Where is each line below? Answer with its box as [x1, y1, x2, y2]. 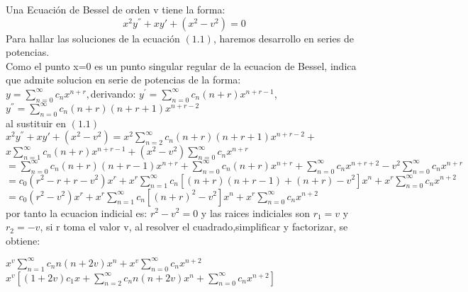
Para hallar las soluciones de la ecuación [6, 30, 180, 45]
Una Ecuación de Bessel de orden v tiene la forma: [6, 2, 225, 16]
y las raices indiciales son [201, 205, 311, 220]
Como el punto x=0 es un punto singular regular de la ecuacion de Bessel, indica [6, 58, 357, 73]
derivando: [90, 86, 136, 100]
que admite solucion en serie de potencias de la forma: [6, 72, 241, 87]
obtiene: [6, 233, 40, 247]
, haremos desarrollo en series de [213, 30, 354, 45]
